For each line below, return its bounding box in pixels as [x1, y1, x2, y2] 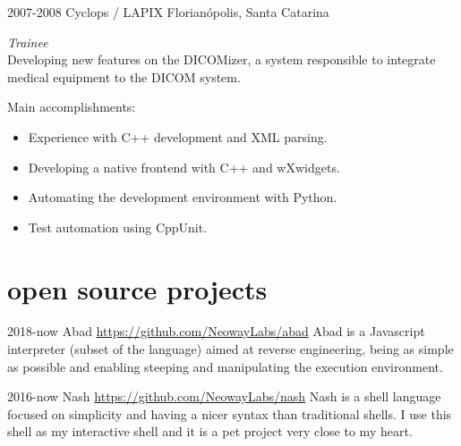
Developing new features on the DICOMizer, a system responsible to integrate [7, 50, 436, 69]
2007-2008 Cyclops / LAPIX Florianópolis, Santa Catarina [7, 3, 329, 21]
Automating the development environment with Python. [28, 188, 337, 206]
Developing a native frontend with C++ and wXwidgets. [28, 157, 340, 176]
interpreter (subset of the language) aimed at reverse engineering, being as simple [7, 340, 454, 358]
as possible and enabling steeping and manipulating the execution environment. [7, 357, 443, 375]
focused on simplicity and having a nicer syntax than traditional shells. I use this [7, 404, 452, 423]
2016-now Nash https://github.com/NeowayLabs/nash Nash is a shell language [7, 387, 441, 406]
